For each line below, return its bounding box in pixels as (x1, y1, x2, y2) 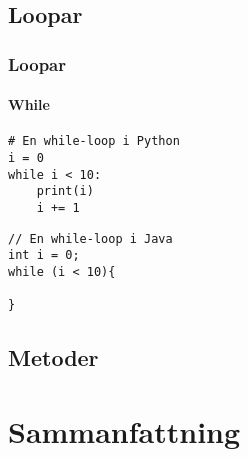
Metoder (8, 342, 99, 373)
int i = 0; (8, 248, 80, 263)
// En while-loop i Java (8, 231, 173, 246)
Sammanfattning (8, 410, 241, 451)
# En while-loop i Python (8, 134, 180, 149)
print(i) (36, 184, 94, 199)
